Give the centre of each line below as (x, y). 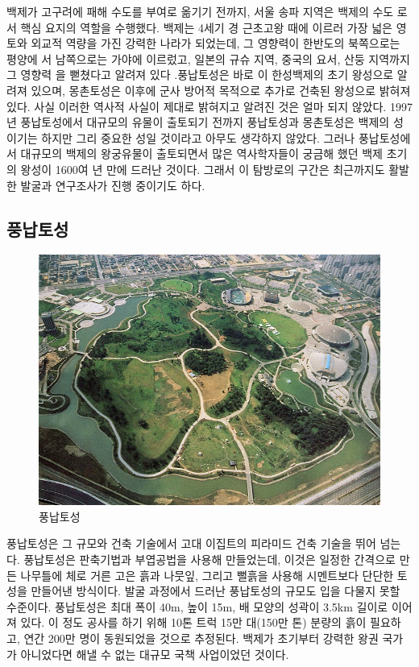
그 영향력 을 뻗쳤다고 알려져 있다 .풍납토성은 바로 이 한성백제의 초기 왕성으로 (200, 75)
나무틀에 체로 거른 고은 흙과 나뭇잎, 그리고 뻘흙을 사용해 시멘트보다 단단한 (207, 575)
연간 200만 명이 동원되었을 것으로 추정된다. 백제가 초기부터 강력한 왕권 (201, 638)
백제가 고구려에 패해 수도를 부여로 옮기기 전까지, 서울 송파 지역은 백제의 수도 (200, 11)
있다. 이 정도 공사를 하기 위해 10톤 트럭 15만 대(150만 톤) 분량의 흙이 (193, 622)
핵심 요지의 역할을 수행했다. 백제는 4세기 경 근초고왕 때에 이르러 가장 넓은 (206, 27)
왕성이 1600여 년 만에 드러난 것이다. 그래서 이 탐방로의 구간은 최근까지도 (203, 169)
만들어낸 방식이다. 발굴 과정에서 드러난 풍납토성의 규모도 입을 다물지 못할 (216, 591)
